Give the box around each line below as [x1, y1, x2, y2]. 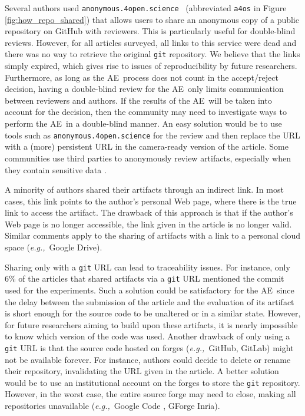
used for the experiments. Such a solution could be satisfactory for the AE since [5, 283, 294, 296]
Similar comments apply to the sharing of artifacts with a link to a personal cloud [5, 229, 301, 242]
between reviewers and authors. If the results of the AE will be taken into [5, 94, 272, 106]
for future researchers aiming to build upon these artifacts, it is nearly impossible [5, 318, 298, 331]
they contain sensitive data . [5, 163, 107, 176]
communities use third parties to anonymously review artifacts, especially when [5, 151, 291, 164]
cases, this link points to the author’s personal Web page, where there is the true [5, 194, 297, 207]
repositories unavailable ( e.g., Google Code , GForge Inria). [5, 400, 220, 412]
